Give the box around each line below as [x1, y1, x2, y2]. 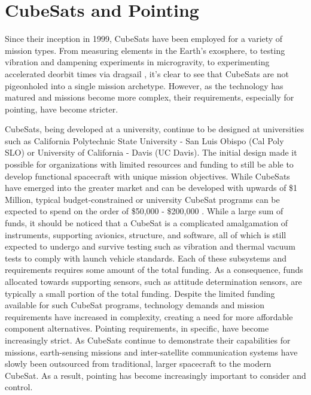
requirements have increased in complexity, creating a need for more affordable [5, 310, 293, 323]
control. [5, 381, 33, 393]
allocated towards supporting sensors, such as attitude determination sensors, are [5, 275, 302, 287]
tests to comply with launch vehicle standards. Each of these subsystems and [5, 251, 287, 264]
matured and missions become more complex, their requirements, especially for [5, 91, 294, 104]
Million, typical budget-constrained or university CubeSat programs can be [5, 193, 280, 205]
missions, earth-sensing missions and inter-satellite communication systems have [5, 345, 298, 358]
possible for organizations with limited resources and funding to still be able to [5, 158, 294, 171]
